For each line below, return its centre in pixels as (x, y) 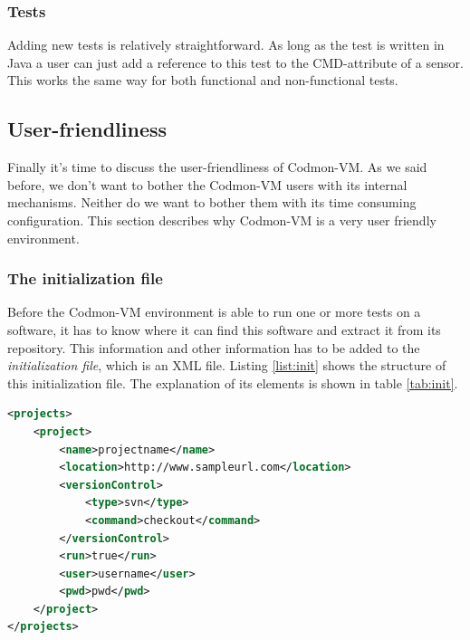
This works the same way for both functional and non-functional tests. (203, 80)
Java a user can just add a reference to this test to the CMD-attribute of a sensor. (235, 62)
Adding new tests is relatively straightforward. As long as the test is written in (226, 45)
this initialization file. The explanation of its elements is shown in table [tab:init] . (233, 382)
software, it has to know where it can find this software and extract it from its (224, 329)
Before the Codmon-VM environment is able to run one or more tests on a (214, 312)
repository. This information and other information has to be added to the (214, 347)
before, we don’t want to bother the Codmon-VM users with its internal (207, 184)
